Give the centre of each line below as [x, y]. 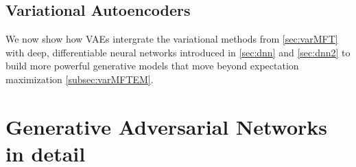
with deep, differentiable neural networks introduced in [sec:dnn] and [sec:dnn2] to [178, 52]
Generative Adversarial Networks [167, 126]
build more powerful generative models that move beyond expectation [152, 66]
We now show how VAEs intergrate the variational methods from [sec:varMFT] [172, 39]
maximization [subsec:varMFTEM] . [80, 79]
